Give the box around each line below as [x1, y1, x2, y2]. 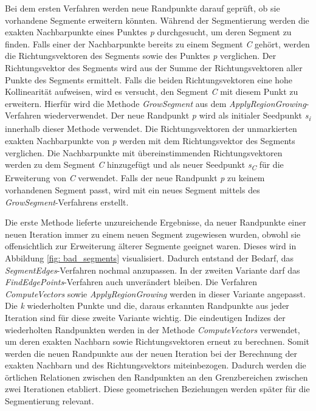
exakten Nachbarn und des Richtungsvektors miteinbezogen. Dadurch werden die [5, 359, 306, 371]
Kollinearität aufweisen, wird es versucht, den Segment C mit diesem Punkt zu [5, 85, 298, 98]
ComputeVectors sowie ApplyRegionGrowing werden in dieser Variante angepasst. [5, 287, 306, 300]
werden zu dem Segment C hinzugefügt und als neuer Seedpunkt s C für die [5, 158, 284, 173]
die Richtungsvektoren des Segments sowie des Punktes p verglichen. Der [5, 49, 276, 62]
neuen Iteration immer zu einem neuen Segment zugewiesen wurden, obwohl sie [5, 227, 301, 240]
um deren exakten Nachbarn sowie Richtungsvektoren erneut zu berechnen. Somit [5, 335, 310, 348]
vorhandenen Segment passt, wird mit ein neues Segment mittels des [5, 183, 260, 196]
